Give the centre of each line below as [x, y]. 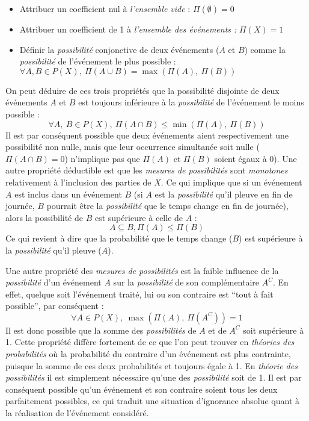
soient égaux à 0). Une [255, 158]
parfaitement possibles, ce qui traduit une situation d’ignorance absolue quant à [152, 401]
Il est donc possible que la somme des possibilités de [101, 330]
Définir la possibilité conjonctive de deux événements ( [119, 49]
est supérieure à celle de [139, 217]
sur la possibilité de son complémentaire [186, 282]
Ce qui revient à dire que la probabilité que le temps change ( [119, 238]
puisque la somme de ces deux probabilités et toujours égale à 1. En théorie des [151, 365]
